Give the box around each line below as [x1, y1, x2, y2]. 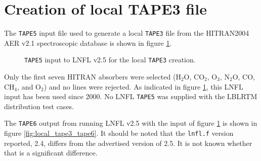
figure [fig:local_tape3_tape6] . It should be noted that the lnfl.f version [4, 128, 234, 138]
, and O [17, 81, 41, 92]
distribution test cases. [4, 101, 74, 111]
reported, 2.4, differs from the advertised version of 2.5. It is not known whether [4, 137, 252, 148]
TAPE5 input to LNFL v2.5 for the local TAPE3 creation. [24, 54, 196, 65]
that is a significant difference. [4, 147, 98, 158]
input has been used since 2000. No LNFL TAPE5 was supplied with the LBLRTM [4, 91, 257, 102]
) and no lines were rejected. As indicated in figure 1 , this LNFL [43, 81, 243, 92]
